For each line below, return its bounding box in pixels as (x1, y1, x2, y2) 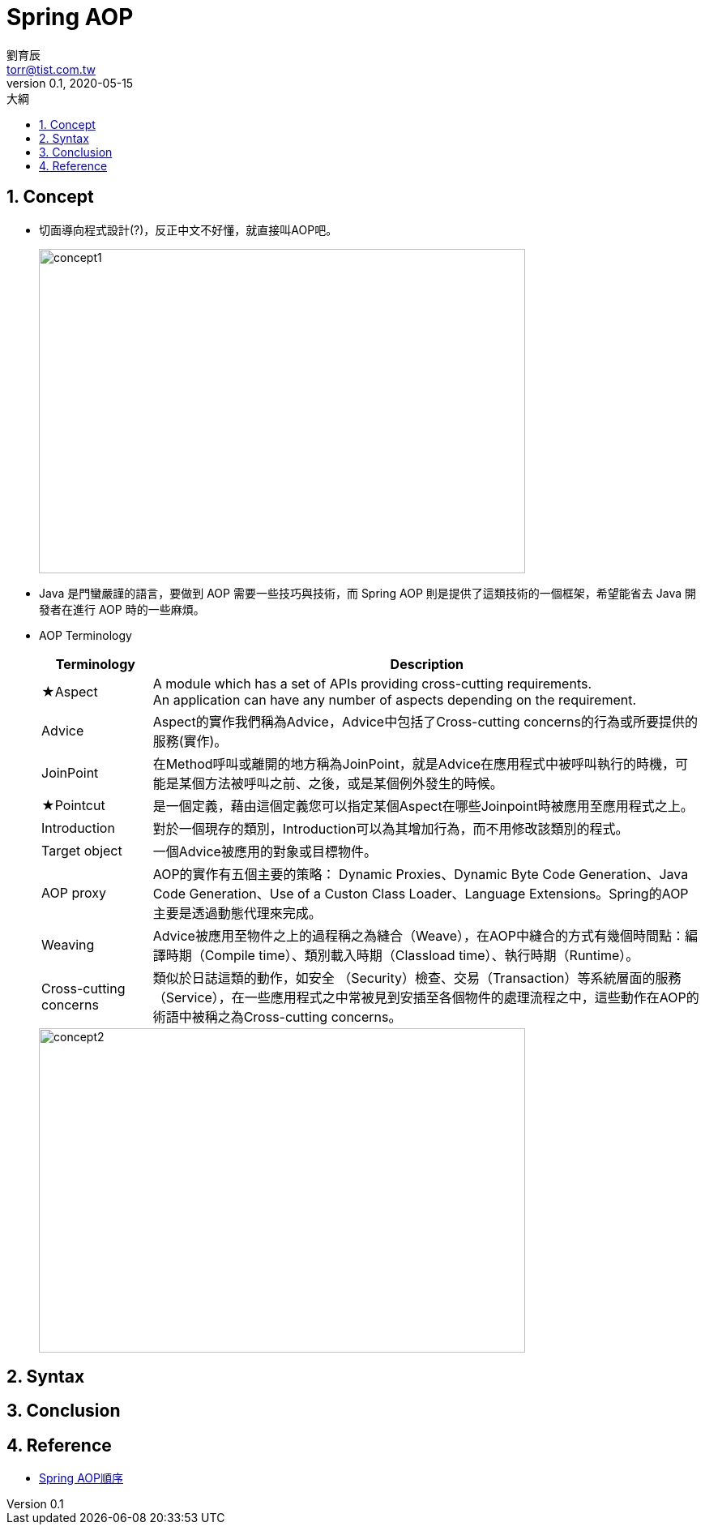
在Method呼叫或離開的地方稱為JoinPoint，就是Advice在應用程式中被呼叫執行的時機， (152, 755, 676, 772)
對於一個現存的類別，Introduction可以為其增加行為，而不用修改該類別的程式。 (152, 820, 629, 837)
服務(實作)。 (152, 732, 228, 749)
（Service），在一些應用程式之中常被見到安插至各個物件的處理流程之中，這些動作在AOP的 (152, 989, 699, 1006)
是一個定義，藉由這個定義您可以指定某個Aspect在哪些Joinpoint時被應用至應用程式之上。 (152, 797, 694, 814)
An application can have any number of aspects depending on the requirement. (152, 691, 637, 708)
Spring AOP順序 (39, 1471, 123, 1486)
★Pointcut (41, 796, 105, 813)
